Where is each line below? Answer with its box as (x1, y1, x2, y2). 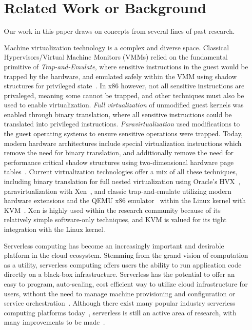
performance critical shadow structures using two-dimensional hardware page (4, 157, 234, 167)
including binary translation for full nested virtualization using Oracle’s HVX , (4, 176, 240, 186)
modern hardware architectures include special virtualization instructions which (4, 138, 242, 148)
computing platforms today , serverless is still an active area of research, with (4, 307, 236, 317)
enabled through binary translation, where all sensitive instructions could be (4, 109, 232, 119)
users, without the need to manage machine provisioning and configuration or (4, 288, 235, 298)
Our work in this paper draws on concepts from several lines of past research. (4, 26, 235, 36)
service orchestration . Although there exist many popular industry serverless (4, 298, 235, 308)
